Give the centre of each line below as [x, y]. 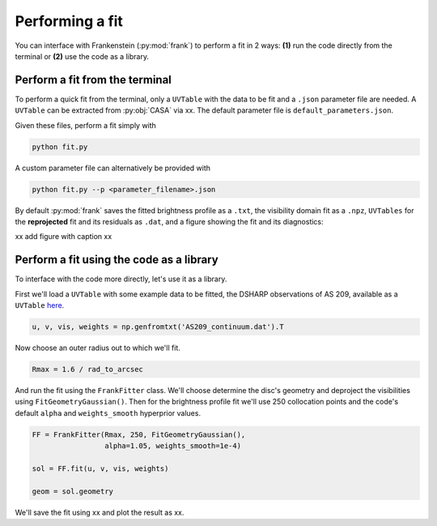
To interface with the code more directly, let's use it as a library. [121, 279]
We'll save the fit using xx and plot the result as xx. [100, 512]
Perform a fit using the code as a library [117, 260]
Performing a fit [69, 21]
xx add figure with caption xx [64, 237]
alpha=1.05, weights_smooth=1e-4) [173, 446]
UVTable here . [40, 306]
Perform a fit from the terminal [93, 80]
